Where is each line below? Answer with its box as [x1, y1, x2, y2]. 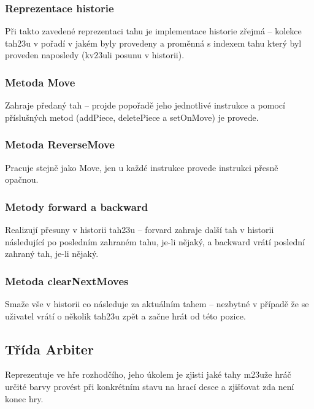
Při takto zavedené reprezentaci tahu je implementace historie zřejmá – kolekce [5, 25, 302, 37]
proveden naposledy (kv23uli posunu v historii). [5, 48, 185, 61]
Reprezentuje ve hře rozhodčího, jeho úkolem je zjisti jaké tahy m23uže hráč [5, 368, 291, 381]
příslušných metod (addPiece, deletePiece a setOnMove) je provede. [5, 110, 259, 123]
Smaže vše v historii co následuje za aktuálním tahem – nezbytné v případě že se [5, 297, 309, 310]
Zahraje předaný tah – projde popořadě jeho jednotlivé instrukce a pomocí [5, 99, 285, 112]
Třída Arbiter [5, 339, 94, 358]
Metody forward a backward [5, 199, 148, 214]
